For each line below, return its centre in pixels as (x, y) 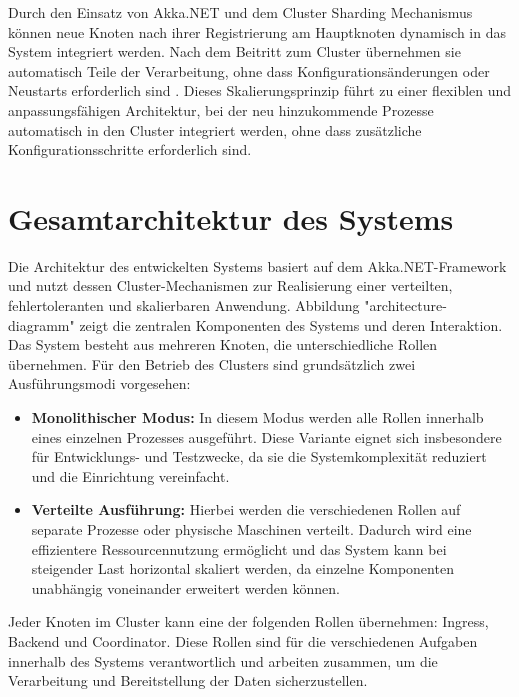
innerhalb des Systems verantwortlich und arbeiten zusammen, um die (223, 660)
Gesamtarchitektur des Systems (231, 217)
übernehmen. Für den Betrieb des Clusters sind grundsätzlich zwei (212, 363)
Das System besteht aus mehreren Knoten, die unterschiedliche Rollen (223, 344)
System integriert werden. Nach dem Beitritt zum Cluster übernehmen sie (234, 51)
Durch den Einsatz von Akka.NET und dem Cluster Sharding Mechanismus (240, 12)
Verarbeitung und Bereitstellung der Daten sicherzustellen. (188, 680)
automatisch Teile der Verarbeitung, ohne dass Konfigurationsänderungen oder (249, 70)
